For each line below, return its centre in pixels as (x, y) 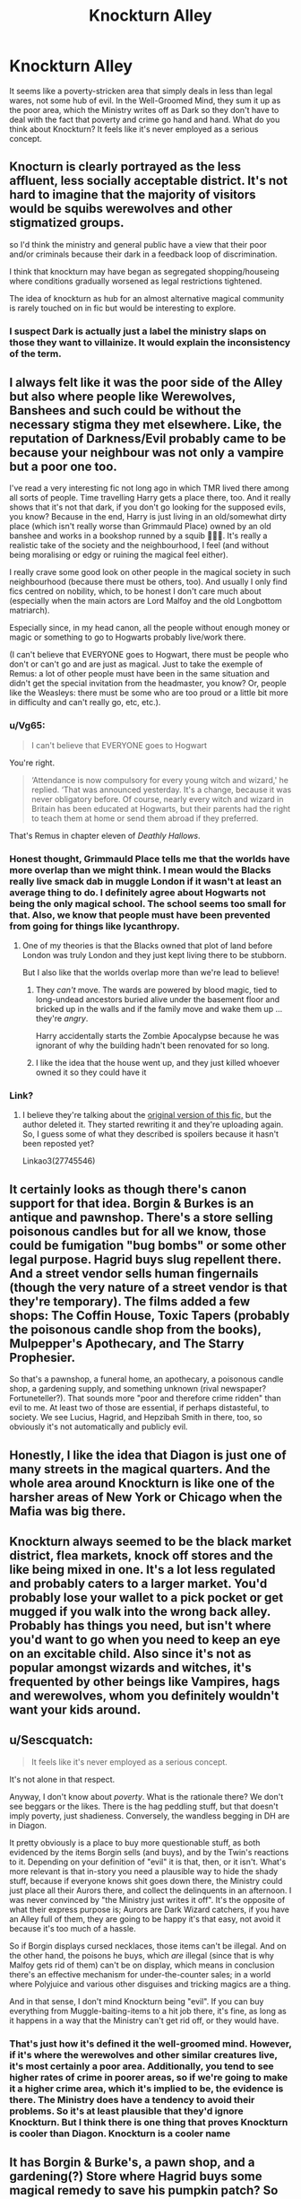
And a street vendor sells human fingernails (134, 1274)
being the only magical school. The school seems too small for (148, 903)
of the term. (36, 353)
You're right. (32, 763)
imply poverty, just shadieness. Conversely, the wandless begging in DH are (150, 1815)
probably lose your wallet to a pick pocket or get (146, 1597)
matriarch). (30, 610)
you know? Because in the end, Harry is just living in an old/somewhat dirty (148, 517)
